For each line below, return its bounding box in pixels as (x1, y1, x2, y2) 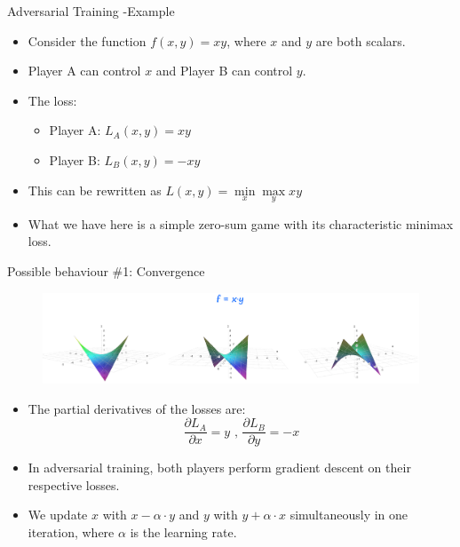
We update (28, 505, 88, 524)
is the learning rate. (130, 522, 237, 541)
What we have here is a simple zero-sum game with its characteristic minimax (28, 214, 454, 233)
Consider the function (28, 31, 147, 50)
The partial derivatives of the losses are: (28, 399, 246, 417)
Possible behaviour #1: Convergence (7, 261, 205, 280)
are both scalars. (315, 31, 406, 50)
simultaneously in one (289, 505, 408, 524)
